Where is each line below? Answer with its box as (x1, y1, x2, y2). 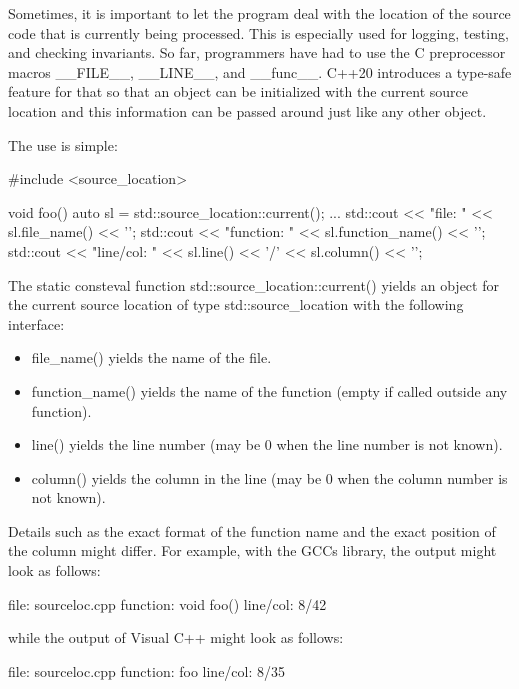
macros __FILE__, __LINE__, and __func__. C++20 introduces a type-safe (8, 61, 512, 82)
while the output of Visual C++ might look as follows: (8, 627, 344, 648)
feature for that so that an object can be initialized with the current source (8, 81, 469, 102)
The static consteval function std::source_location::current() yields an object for (8, 274, 499, 295)
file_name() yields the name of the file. (31, 347, 272, 368)
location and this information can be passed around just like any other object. (8, 100, 487, 121)
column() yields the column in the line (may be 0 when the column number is (31, 467, 508, 488)
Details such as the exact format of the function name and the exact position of (8, 520, 496, 541)
